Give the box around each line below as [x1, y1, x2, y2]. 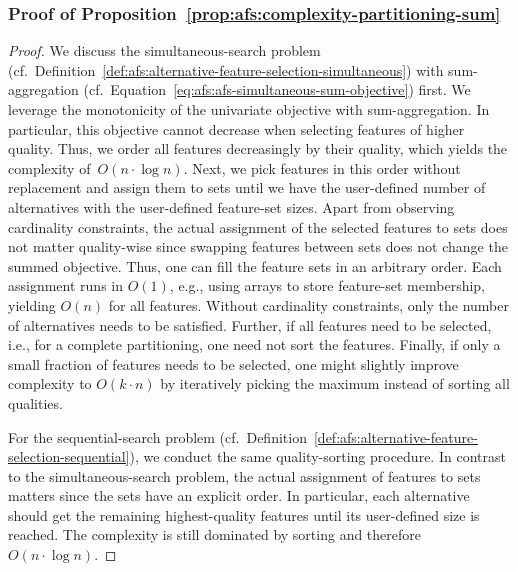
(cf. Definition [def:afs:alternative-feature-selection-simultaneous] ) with [8, 59, 444, 80]
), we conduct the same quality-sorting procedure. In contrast [129, 446, 506, 467]
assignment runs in [8, 275, 123, 296]
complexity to [8, 373, 92, 394]
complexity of [8, 157, 91, 178]
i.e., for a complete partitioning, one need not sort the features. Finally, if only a [8, 334, 501, 355]
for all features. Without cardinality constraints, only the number [108, 294, 509, 315]
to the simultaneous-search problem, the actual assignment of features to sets [8, 465, 481, 486]
